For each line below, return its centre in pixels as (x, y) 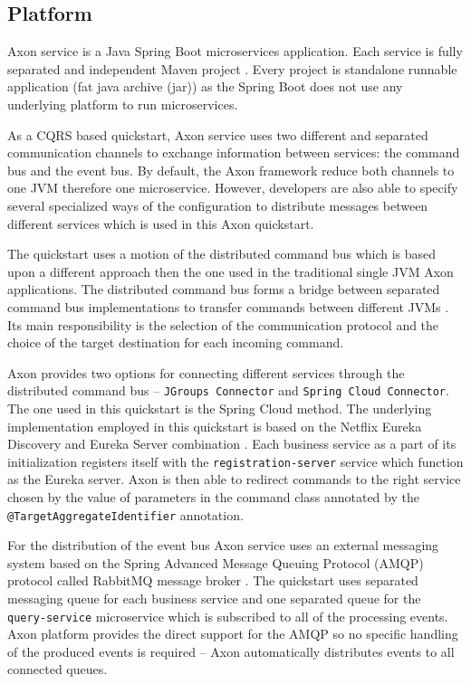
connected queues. (58, 669)
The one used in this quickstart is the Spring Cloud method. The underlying (220, 408)
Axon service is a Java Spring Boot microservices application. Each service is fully (235, 51)
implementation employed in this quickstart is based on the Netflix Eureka (215, 426)
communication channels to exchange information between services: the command (234, 152)
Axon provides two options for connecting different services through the (206, 372)
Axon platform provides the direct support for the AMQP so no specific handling (233, 634)
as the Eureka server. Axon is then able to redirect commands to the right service (234, 479)
